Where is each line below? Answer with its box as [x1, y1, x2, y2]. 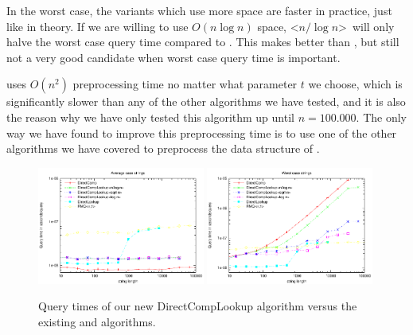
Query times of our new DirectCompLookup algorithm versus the [38, 298, 357, 314]
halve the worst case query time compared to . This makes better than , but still [6, 33, 399, 50]
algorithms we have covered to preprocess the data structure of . [6, 140, 320, 157]
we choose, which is [308, 76, 403, 92]
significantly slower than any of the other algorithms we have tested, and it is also [6, 93, 406, 110]
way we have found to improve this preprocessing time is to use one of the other [6, 124, 397, 141]
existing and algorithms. [38, 313, 156, 329]
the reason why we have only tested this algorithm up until [6, 108, 294, 125]
